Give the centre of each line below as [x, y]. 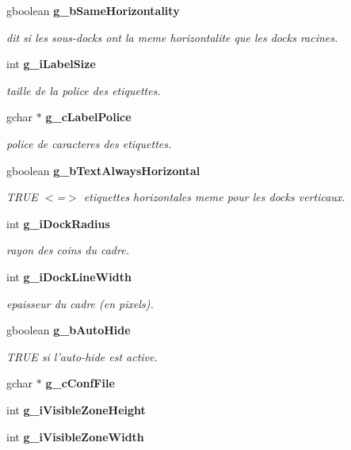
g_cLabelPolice [88, 117]
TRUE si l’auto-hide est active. [82, 356]
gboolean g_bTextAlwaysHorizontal [103, 170]
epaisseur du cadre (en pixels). [80, 303]
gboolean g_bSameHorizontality [93, 10]
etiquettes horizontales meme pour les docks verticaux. [214, 197]
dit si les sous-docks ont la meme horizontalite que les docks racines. [172, 37]
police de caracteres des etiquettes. [89, 143]
